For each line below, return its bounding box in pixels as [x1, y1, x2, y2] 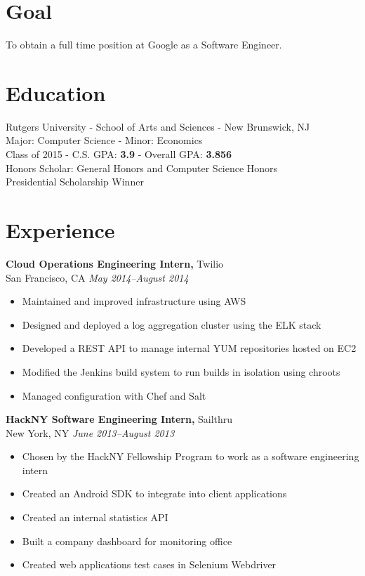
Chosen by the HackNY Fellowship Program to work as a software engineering [22, 449, 359, 464]
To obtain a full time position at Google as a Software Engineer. [6, 37, 282, 52]
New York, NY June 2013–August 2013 [6, 425, 175, 440]
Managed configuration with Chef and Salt [22, 388, 206, 402]
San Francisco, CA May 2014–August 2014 [6, 270, 189, 284]
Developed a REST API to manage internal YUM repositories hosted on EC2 [22, 341, 357, 355]
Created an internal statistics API [22, 510, 168, 525]
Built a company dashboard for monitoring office [22, 533, 232, 548]
